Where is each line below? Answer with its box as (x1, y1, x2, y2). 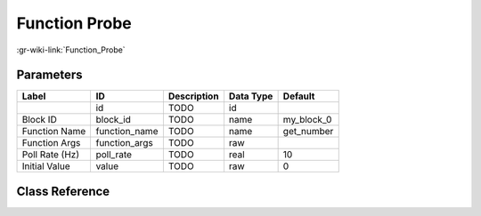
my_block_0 (282, 114, 332, 126)
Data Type (228, 90, 273, 102)
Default (282, 90, 315, 102)
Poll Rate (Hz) (21, 148, 80, 161)
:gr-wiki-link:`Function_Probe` (16, 44, 126, 55)
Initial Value (21, 160, 70, 172)
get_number (282, 125, 334, 138)
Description (167, 90, 219, 102)
